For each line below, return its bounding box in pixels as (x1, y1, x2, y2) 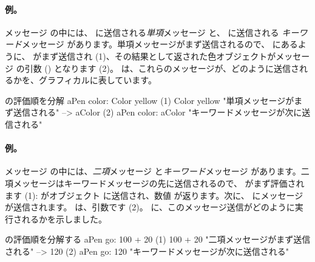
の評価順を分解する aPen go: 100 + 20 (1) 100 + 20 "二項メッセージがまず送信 (5, 233, 311, 246)
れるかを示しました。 (21, 212, 107, 225)
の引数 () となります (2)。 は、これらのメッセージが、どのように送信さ (16, 61, 300, 74)
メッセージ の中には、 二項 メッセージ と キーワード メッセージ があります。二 (5, 165, 310, 178)
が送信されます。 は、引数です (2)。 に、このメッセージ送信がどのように (5, 201, 295, 213)
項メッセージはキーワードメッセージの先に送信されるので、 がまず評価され (5, 176, 305, 189)
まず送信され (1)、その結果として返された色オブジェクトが (41, 49, 276, 62)
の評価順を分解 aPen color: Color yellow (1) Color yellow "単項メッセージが (5, 94, 294, 106)
